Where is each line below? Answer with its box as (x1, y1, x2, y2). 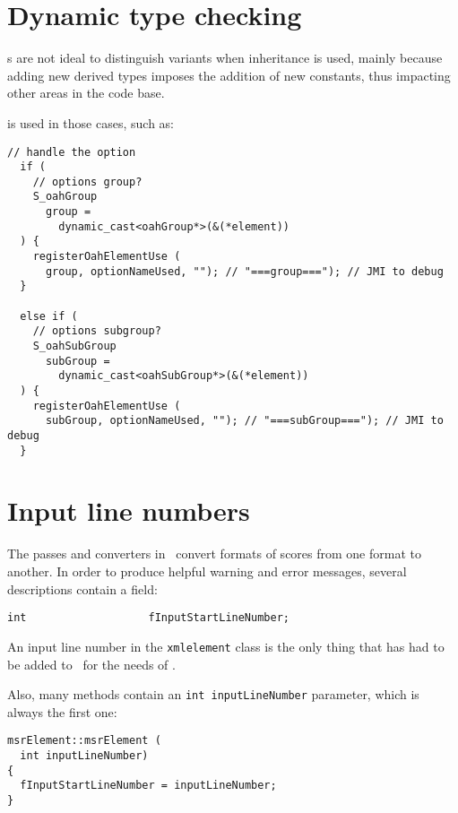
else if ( (20, 309, 78, 323)
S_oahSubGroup (32, 340, 117, 353)
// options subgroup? (32, 324, 161, 338)
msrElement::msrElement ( (7, 734, 161, 748)
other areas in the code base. (7, 83, 165, 102)
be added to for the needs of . (7, 654, 176, 673)
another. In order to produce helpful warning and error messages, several (7, 562, 407, 580)
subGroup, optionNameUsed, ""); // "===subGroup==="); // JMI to (45, 414, 444, 428)
